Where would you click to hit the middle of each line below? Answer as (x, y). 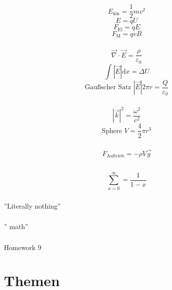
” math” (16, 226)
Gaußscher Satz (108, 87)
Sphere (112, 131)
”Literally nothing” (32, 205)
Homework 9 (23, 247)
